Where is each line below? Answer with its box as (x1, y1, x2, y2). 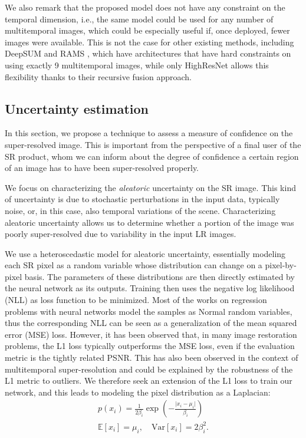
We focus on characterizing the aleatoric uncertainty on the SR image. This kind (5, 181, 296, 193)
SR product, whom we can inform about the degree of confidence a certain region (5, 150, 299, 162)
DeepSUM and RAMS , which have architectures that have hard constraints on (5, 47, 291, 60)
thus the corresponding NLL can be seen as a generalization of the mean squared (5, 317, 297, 329)
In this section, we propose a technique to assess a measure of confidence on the (5, 127, 293, 139)
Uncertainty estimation (5, 99, 149, 117)
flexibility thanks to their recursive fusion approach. (5, 70, 192, 83)
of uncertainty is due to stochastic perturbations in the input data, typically (5, 193, 280, 205)
